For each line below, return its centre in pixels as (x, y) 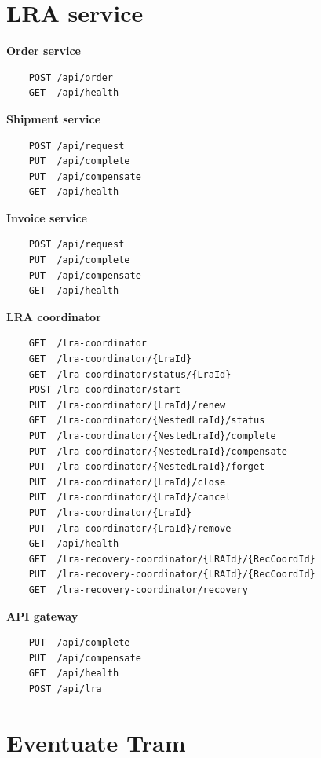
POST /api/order (71, 77)
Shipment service (54, 118)
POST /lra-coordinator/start (104, 390)
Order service (44, 51)
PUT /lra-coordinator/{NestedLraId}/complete (152, 436)
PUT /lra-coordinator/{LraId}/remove (130, 528)
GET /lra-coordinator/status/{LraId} (130, 374)
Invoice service (47, 217)
